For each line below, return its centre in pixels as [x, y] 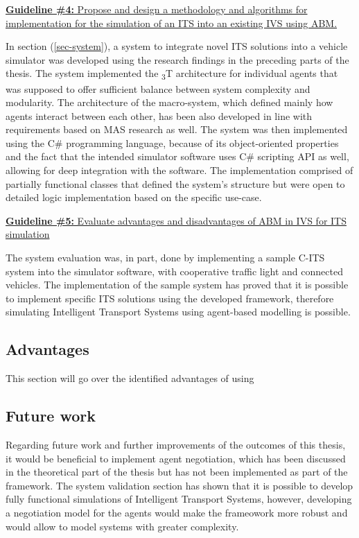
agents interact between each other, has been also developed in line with [159, 115]
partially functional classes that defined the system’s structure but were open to [175, 183]
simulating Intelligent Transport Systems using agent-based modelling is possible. [178, 312]
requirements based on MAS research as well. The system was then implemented [177, 129]
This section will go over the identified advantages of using [130, 378]
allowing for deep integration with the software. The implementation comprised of [179, 170]
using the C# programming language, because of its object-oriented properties [172, 142]
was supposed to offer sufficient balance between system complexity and [158, 88]
